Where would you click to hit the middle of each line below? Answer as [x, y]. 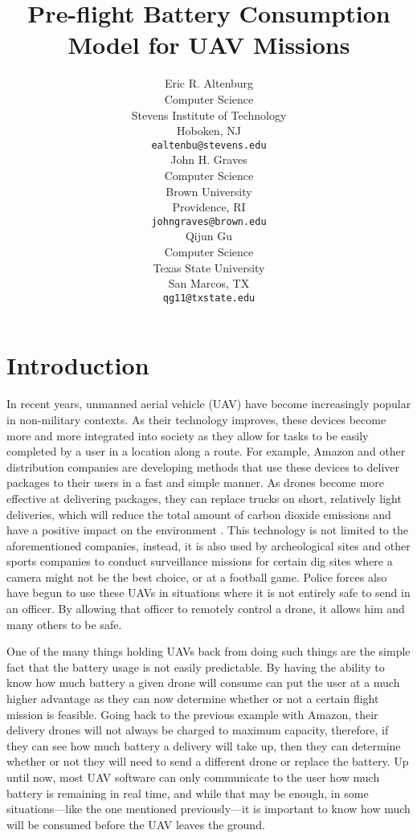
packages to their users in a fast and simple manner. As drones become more [196, 482]
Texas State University [209, 267]
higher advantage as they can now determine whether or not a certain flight [193, 699]
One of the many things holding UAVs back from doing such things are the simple [208, 651]
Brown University [209, 191]
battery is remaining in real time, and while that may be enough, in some [188, 793]
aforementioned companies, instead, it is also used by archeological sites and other [208, 545]
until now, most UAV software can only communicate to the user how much [193, 777]
